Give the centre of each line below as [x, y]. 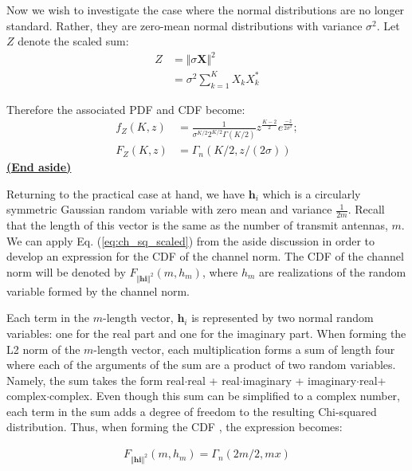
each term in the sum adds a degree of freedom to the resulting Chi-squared [192, 411]
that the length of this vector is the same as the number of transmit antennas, [197, 225]
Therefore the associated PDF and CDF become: [126, 109]
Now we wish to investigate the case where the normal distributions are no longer [206, 10]
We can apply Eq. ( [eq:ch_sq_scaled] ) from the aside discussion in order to [191, 240]
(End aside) [39, 167]
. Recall [366, 209]
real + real [214, 380]
